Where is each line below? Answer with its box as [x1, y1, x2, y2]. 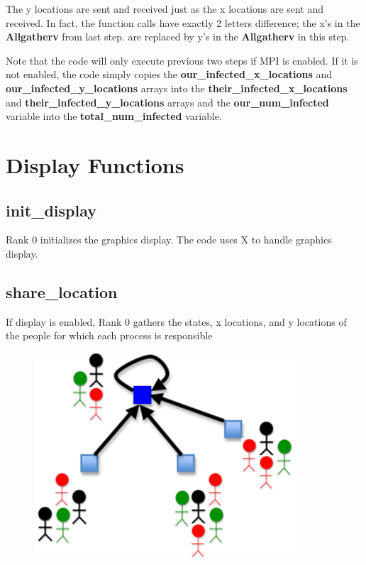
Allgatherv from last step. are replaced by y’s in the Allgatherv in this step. [6, 29, 350, 44]
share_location [6, 280, 118, 302]
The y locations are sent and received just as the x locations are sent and [6, 1, 324, 16]
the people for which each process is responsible [6, 328, 213, 343]
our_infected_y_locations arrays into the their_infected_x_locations [6, 80, 348, 95]
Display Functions [6, 150, 184, 179]
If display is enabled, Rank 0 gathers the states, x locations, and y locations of [6, 314, 347, 329]
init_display [6, 199, 97, 221]
